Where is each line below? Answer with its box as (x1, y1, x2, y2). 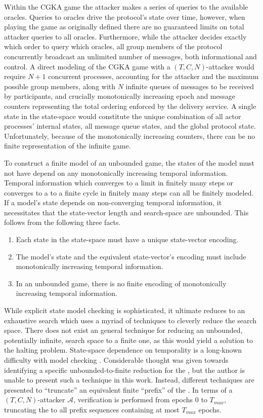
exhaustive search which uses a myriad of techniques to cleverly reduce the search (4, 315, 257, 325)
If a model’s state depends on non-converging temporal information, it (4, 197, 222, 208)
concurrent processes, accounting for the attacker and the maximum (48, 71, 259, 82)
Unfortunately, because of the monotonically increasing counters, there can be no (4, 130, 255, 141)
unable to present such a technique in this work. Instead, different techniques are (4, 374, 254, 385)
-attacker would (206, 61, 254, 71)
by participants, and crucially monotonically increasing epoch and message (4, 91, 236, 101)
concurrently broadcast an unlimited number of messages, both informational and (4, 51, 257, 61)
